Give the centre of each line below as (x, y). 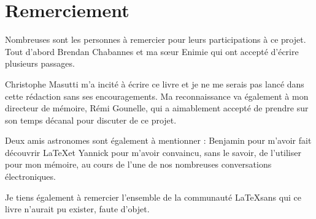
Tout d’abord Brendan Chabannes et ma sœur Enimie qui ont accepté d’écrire (152, 51)
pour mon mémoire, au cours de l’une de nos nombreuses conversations (138, 164)
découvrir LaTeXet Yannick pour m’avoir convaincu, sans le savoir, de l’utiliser (153, 152)
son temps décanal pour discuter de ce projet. (91, 120)
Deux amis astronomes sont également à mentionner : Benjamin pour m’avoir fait (158, 140)
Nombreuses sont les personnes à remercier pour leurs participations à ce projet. (156, 39)
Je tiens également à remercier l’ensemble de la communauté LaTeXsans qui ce (153, 197)
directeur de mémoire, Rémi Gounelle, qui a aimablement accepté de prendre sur (157, 108)
